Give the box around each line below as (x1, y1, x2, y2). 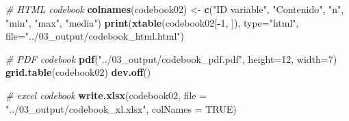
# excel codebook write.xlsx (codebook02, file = (5, 88, 207, 102)
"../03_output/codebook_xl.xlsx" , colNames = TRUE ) (5, 101, 237, 116)
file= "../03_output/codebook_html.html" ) (5, 29, 184, 43)
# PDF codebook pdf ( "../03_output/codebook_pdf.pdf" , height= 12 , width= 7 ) (5, 51, 337, 66)
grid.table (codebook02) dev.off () (5, 65, 151, 79)
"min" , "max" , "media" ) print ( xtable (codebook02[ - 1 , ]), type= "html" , (5, 15, 299, 29)
